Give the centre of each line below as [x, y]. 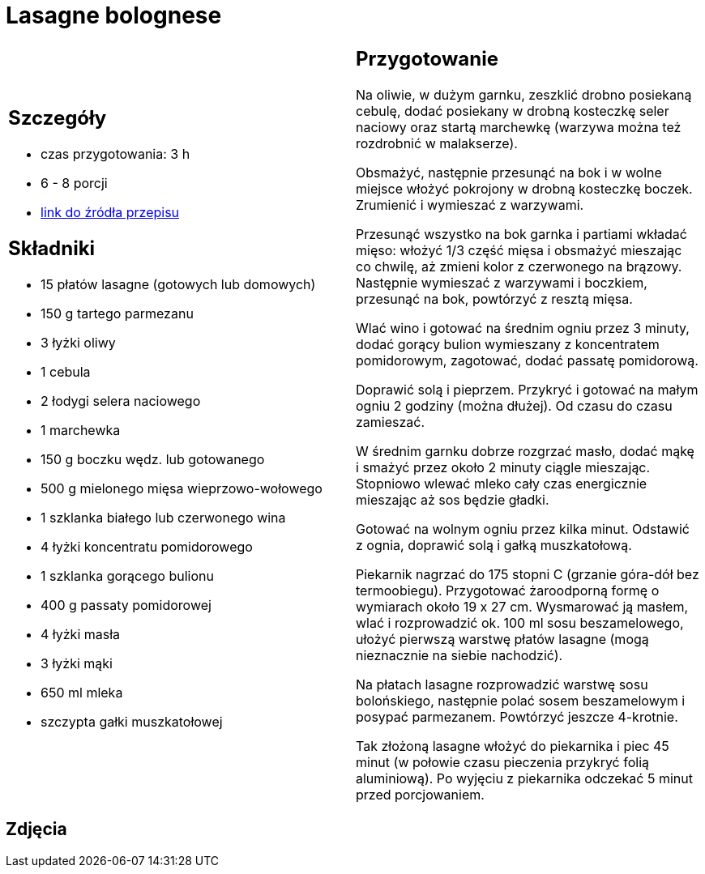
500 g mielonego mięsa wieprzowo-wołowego [182, 489]
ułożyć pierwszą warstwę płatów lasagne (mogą [502, 639]
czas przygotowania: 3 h [115, 154]
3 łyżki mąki [77, 664]
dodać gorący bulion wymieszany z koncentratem [508, 344]
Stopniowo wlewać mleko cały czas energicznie [502, 483]
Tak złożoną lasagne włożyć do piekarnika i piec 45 [513, 746]
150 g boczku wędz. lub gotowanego [153, 460]
